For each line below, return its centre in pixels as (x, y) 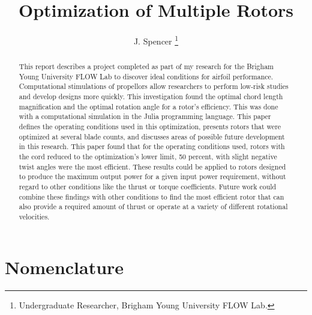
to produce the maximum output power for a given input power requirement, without (152, 176)
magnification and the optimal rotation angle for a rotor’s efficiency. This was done (148, 106)
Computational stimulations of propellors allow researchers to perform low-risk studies (154, 86)
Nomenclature (64, 267)
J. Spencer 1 (156, 40)
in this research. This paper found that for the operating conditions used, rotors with (152, 146)
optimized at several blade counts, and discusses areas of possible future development (152, 136)
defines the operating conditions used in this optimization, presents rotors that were (150, 127)
